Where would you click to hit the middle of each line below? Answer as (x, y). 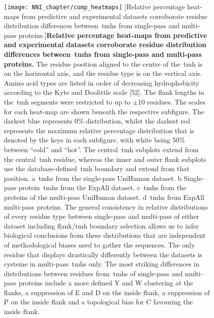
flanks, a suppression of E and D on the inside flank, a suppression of (107, 292)
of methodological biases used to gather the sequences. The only (99, 244)
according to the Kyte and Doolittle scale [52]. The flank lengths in (104, 92)
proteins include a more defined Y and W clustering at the (106, 283)
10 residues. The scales (172, 102)
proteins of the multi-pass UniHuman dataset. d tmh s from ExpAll (104, 197)
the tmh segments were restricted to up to (67, 102)
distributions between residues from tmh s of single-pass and (93, 273)
